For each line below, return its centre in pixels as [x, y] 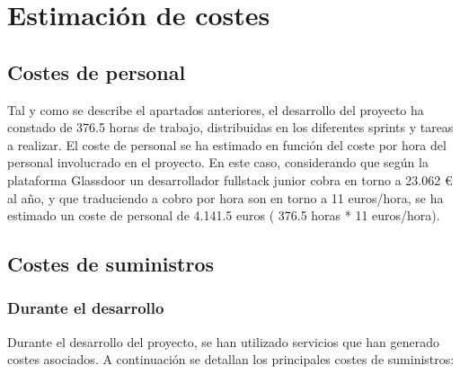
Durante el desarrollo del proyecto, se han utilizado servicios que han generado [224, 341]
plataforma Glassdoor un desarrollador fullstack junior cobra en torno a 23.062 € [230, 179]
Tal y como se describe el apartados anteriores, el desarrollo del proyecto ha [216, 109]
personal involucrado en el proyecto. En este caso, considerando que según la [218, 162]
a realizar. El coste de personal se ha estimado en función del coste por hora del [227, 144]
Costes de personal [97, 71]
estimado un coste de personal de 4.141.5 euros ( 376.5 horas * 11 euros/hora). [224, 215]
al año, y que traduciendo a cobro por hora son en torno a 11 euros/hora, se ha [226, 197]
